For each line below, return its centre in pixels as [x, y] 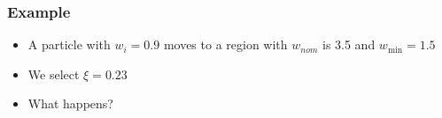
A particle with [69, 44]
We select [54, 74]
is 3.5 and [349, 44]
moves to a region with [225, 44]
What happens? [70, 103]
